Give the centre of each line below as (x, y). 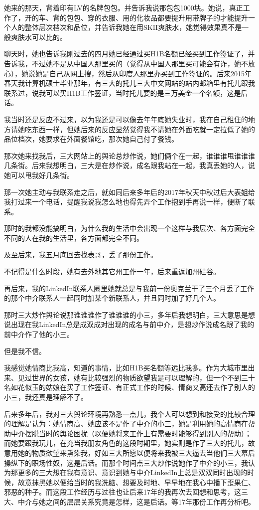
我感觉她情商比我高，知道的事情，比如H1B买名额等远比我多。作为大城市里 (126, 368)
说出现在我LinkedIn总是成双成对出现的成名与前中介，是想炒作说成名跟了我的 (129, 324)
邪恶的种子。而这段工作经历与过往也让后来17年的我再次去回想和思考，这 (123, 492)
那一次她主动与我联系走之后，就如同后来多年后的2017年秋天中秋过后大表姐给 (129, 192)
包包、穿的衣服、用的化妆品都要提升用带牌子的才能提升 (157, 17)
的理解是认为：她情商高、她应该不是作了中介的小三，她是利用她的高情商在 (126, 424)
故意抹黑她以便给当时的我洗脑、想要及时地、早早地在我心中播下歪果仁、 (136, 482)
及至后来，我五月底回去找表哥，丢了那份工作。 (81, 255)
